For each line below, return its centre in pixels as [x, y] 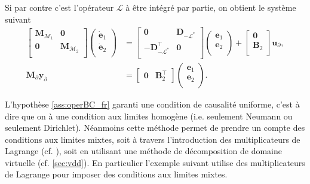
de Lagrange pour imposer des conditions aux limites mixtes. [116, 174]
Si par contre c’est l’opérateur [59, 7]
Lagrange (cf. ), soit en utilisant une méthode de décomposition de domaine [144, 151]
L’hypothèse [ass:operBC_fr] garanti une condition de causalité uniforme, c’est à [152, 104]
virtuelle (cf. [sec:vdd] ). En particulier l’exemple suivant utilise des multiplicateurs [155, 162]
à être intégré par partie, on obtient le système [211, 7]
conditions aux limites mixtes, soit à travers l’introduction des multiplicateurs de [153, 139]
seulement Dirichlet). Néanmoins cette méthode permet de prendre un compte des [155, 128]
